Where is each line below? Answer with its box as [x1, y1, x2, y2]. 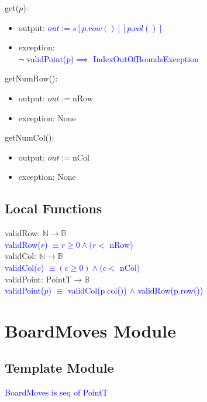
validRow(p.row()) [137, 284, 203, 297]
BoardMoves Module [5, 318, 176, 342]
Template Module [5, 359, 114, 377]
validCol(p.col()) [67, 284, 127, 297]
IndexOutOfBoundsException [93, 52, 199, 64]
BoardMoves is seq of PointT [5, 386, 108, 398]
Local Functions [5, 199, 102, 217]
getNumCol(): [5, 131, 54, 144]
